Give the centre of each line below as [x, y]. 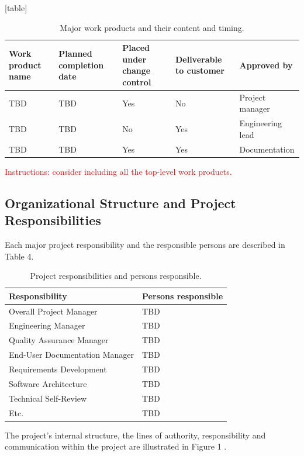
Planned [75, 53]
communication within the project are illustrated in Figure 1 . [116, 446]
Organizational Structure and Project [120, 203]
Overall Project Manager [53, 311]
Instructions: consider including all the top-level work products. [118, 171]
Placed [136, 48]
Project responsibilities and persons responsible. [116, 276]
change [137, 70]
